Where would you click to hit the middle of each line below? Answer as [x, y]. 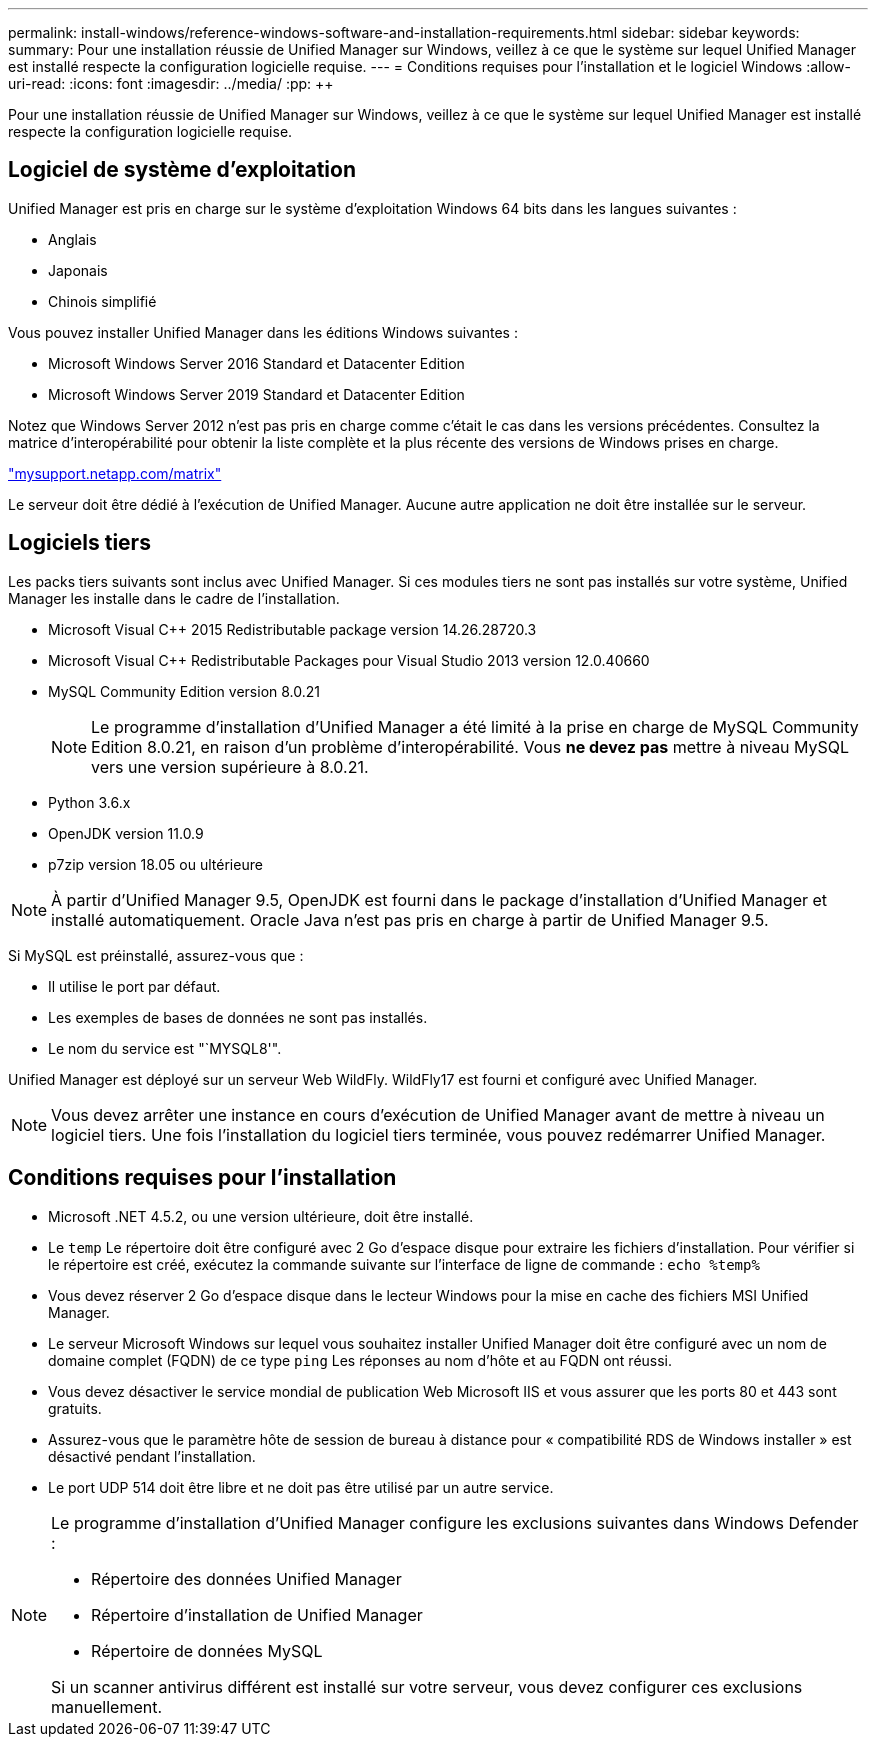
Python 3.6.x [89, 802]
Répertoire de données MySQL [207, 1650]
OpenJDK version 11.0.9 [126, 833]
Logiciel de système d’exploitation [182, 170]
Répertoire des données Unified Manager [246, 1578]
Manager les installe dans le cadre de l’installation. [174, 598]
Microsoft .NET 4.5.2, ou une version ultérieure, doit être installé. [261, 1216]
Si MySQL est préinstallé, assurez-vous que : [156, 955]
